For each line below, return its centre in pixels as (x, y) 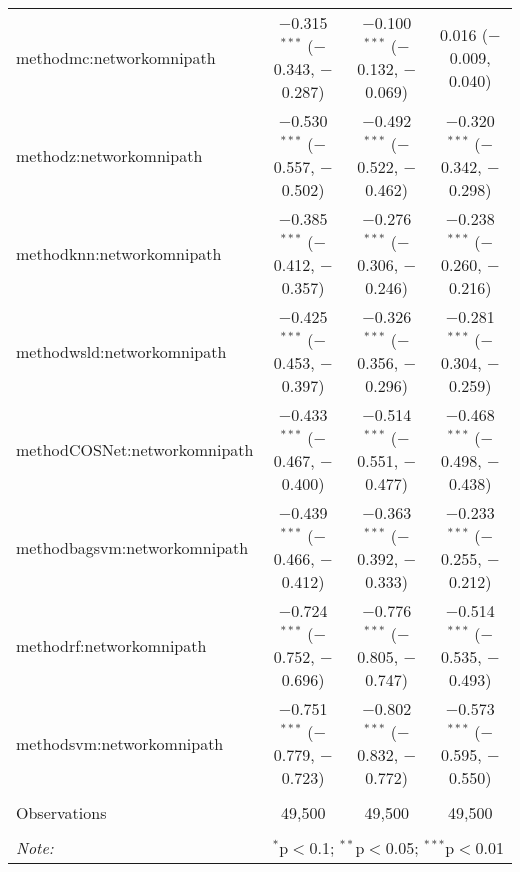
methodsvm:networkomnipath (120, 743)
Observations (61, 812)
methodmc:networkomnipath (116, 57)
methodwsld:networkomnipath (121, 351)
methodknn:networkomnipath (119, 253)
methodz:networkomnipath (109, 155)
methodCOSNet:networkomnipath (135, 449)
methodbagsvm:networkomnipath (132, 547)
